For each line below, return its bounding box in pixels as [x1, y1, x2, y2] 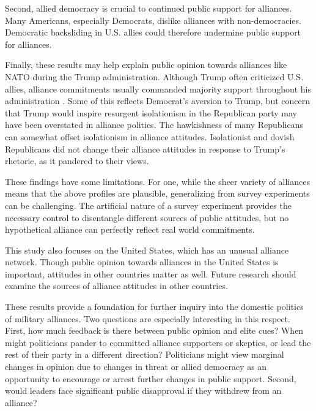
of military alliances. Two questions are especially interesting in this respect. [5, 312, 290, 325]
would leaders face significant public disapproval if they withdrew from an [5, 384, 282, 397]
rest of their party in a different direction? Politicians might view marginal [5, 348, 284, 361]
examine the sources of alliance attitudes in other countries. [5, 279, 228, 292]
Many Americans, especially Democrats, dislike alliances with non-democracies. [5, 13, 301, 26]
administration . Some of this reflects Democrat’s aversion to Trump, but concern [5, 94, 310, 107]
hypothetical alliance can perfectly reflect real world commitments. [5, 223, 255, 236]
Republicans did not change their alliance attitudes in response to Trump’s [5, 142, 285, 155]
